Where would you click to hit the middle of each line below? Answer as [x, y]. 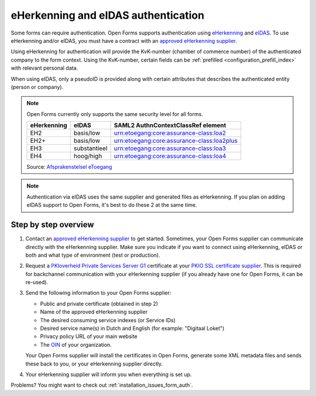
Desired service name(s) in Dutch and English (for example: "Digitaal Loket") [132, 329]
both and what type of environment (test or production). [93, 255]
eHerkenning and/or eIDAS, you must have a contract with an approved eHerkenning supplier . [124, 40]
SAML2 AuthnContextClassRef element [170, 125]
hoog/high [88, 156]
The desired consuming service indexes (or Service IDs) [108, 320]
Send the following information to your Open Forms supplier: [98, 293]
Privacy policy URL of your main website [89, 336]
